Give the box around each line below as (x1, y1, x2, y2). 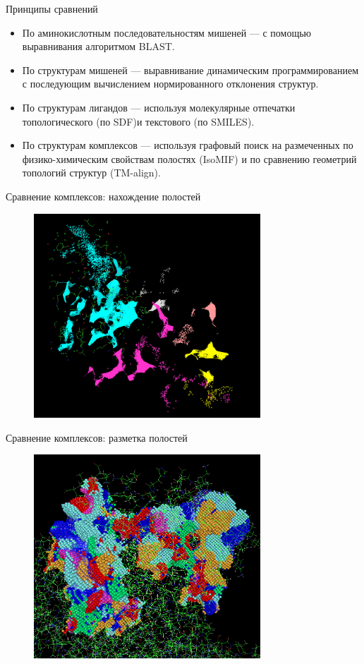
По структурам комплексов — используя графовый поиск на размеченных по (22, 138, 353, 152)
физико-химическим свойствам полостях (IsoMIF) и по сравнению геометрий (22, 151, 357, 166)
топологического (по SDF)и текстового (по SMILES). (22, 114, 255, 128)
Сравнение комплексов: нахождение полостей (6, 188, 201, 203)
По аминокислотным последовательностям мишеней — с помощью (22, 25, 312, 40)
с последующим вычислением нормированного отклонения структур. (22, 76, 319, 91)
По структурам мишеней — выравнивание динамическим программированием (22, 62, 359, 77)
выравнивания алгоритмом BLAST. (22, 39, 175, 54)
